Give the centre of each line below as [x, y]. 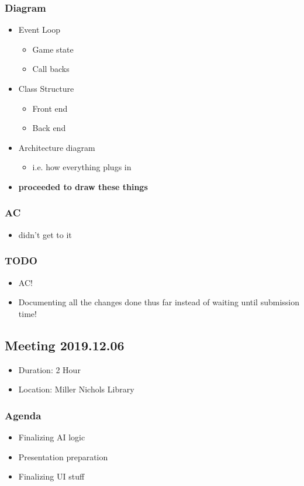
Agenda [23, 415]
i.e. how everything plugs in [82, 167]
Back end [49, 128]
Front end [50, 108]
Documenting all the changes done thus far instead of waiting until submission [159, 302]
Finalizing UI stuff [51, 476]
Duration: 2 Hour [49, 369]
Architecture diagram [57, 147]
